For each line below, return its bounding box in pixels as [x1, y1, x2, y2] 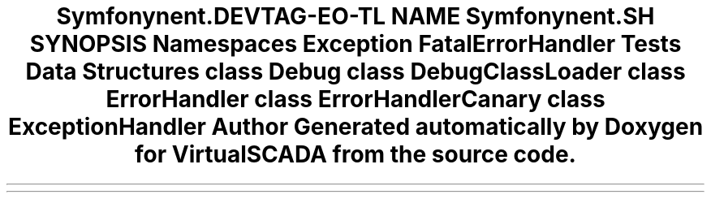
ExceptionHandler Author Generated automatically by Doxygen [7, 113, 704, 141]
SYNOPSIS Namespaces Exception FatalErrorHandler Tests [29, 30, 682, 58]
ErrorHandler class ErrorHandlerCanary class [106, 85, 605, 113]
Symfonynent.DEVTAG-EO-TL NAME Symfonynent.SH [56, 2, 655, 30]
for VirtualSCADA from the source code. [135, 141, 576, 168]
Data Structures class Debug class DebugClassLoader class [25, 58, 686, 85]
